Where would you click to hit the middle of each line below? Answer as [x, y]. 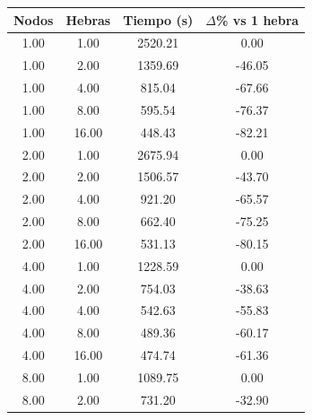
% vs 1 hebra [258, 19]
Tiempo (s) [158, 19]
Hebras [88, 19]
